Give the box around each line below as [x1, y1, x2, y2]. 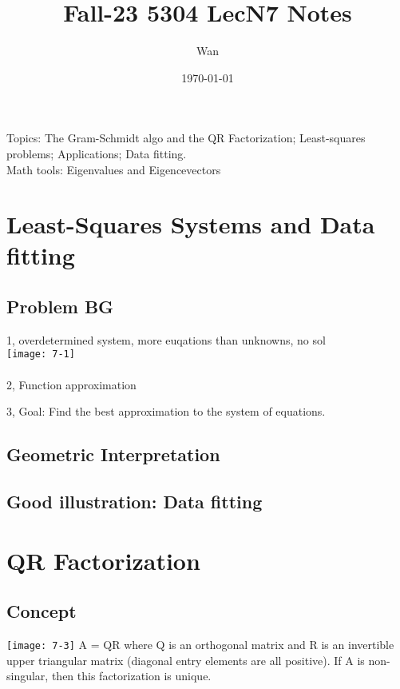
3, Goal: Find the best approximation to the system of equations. [6, 403, 326, 420]
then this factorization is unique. [51, 667, 212, 684]
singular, [6, 667, 49, 684]
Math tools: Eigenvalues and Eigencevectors [6, 161, 221, 177]
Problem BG [6, 294, 114, 319]
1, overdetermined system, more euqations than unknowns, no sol [6, 331, 326, 348]
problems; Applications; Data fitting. [6, 145, 187, 161]
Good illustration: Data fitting [6, 489, 263, 514]
